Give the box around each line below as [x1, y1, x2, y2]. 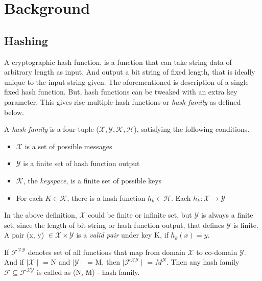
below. [4, 106, 24, 117]
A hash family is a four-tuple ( [4, 124, 99, 134]
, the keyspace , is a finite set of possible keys [23, 175, 162, 185]
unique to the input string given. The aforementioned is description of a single [4, 76, 249, 87]
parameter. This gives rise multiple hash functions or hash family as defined [4, 96, 241, 107]
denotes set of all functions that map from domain [28, 246, 185, 257]
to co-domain [196, 246, 237, 257]
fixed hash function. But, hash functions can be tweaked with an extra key [4, 86, 237, 97]
